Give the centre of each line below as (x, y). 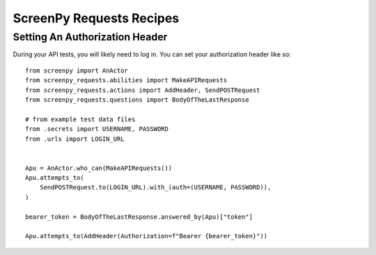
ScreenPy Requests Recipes (96, 18)
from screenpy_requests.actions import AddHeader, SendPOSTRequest (143, 90)
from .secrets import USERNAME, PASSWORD (97, 129)
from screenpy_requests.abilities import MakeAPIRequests (126, 80)
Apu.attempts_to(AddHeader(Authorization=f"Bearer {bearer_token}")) (147, 236)
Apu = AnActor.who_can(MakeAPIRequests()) (99, 168)
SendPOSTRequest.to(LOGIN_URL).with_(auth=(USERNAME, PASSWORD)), (155, 187)
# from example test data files (80, 119)
